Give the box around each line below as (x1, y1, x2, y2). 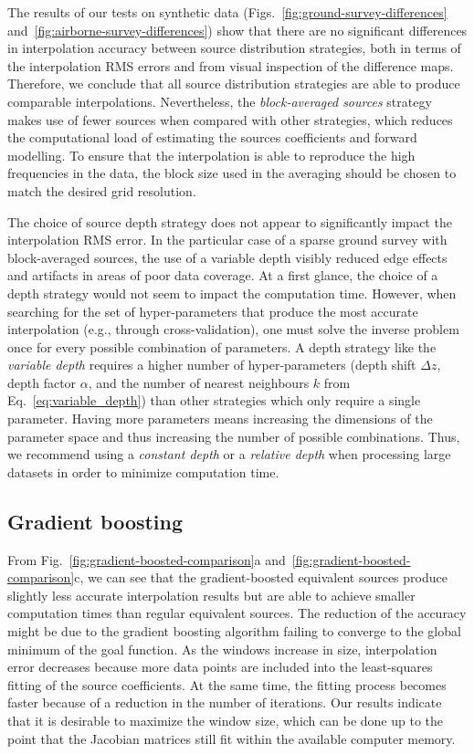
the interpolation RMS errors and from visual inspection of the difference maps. (7, 56, 454, 75)
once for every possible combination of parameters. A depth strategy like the (7, 337, 437, 356)
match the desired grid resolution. (7, 181, 196, 200)
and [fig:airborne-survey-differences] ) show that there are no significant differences (7, 20, 468, 39)
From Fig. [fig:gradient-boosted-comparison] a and (7, 550, 286, 569)
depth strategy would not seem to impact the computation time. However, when (7, 283, 457, 302)
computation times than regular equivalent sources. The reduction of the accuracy (7, 603, 467, 623)
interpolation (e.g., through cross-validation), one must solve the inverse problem (7, 319, 459, 339)
